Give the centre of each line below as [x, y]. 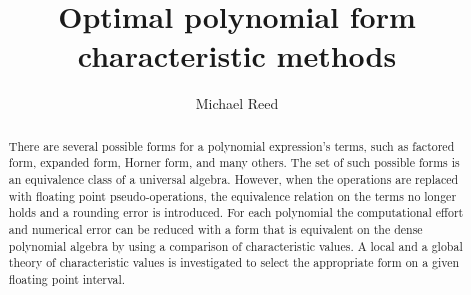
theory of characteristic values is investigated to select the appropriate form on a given [234, 262]
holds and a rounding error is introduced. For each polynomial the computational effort [236, 212]
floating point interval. [67, 278]
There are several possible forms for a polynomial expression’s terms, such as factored [231, 145]
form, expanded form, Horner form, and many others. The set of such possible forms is [234, 162]
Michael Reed [237, 103]
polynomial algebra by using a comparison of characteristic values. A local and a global [235, 245]
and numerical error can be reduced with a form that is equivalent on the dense [215, 228]
